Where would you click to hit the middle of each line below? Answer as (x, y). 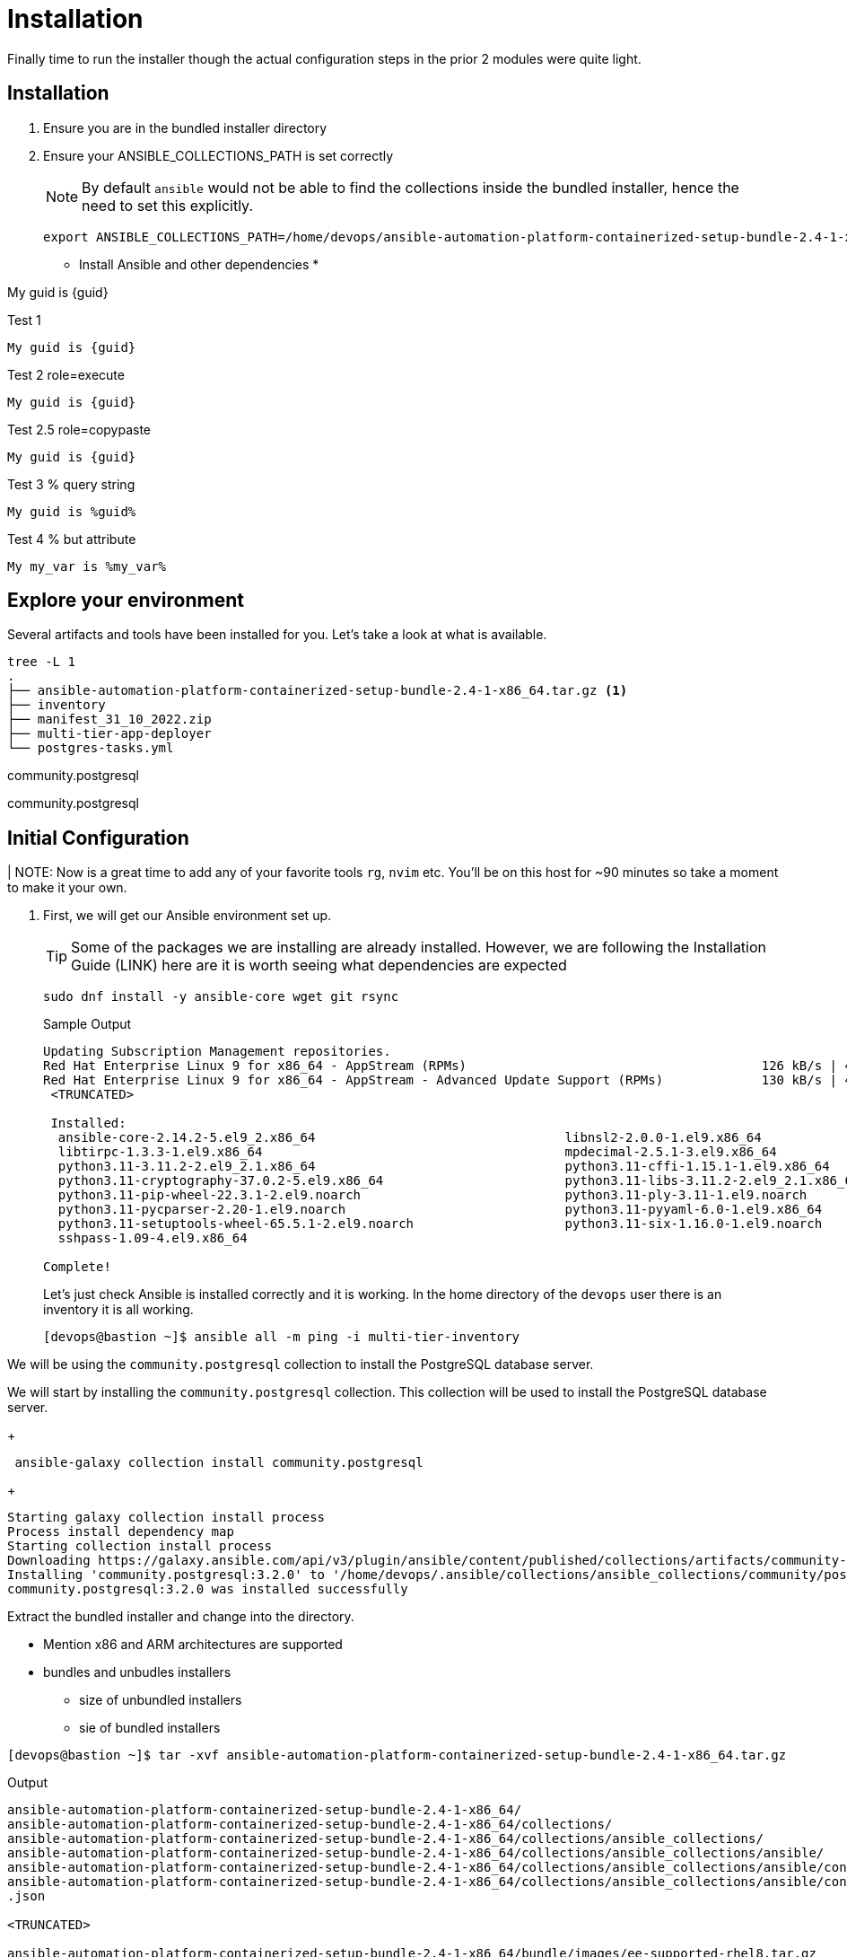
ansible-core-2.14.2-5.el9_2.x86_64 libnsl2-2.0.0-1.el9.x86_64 (410, 1138)
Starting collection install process (140, 1546)
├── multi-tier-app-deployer (109, 734)
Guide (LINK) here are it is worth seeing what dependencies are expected (319, 965)
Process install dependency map (121, 1532)
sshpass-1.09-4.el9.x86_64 (153, 1238)
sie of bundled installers (150, 1728)
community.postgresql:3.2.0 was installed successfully (208, 1589)
